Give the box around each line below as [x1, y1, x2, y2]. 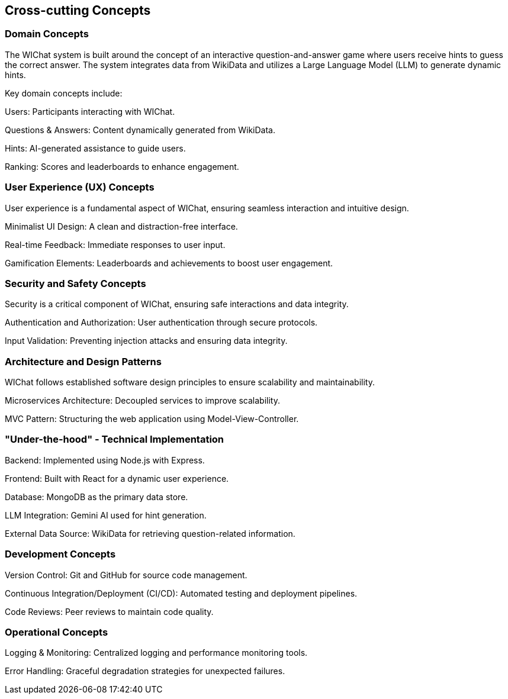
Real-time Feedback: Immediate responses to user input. [5, 239, 226, 250]
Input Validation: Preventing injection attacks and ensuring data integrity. [5, 336, 288, 346]
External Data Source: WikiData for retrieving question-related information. [5, 528, 295, 539]
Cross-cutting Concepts [5, 3, 151, 18]
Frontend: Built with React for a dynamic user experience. [5, 473, 229, 484]
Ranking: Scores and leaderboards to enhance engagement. [5, 161, 239, 172]
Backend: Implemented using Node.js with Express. [5, 455, 205, 465]
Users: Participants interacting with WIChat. [5, 106, 175, 117]
